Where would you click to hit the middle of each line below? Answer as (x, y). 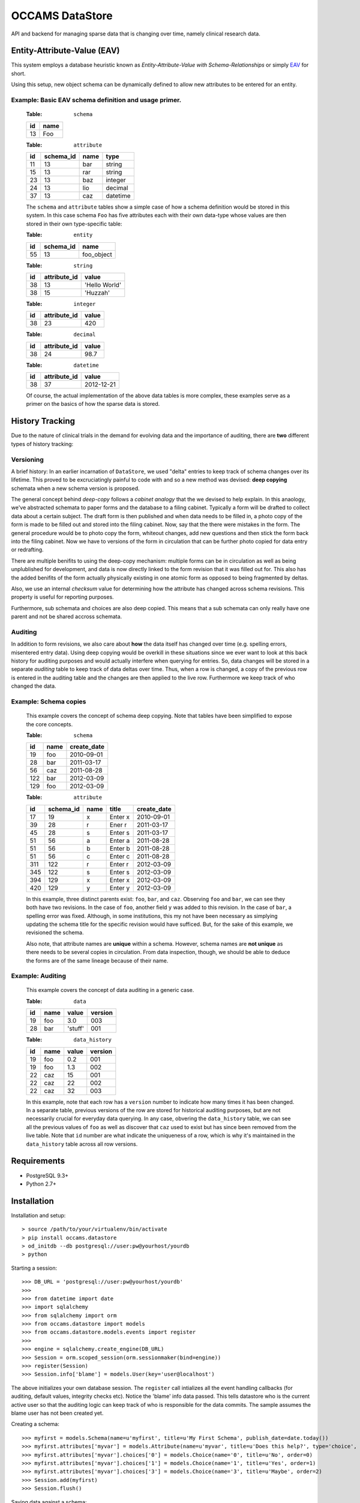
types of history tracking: (42, 444)
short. (19, 73)
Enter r (119, 864)
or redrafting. (28, 549)
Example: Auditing (38, 976)
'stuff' (75, 1029)
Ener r (118, 825)
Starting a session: (34, 1268)
